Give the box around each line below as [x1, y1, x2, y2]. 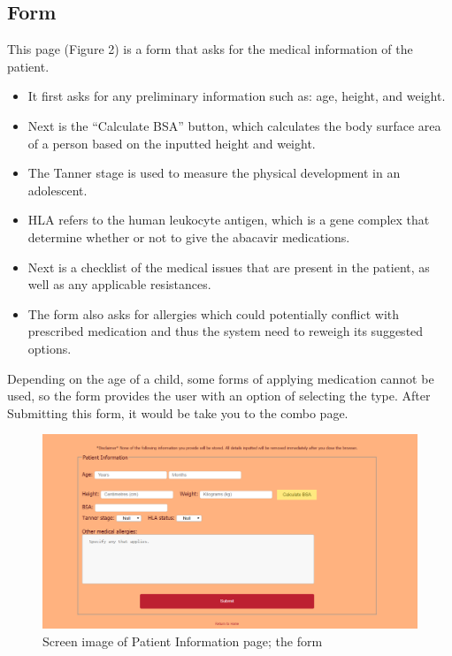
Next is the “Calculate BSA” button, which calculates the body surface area [27, 116, 441, 134]
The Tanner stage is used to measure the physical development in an [27, 164, 401, 182]
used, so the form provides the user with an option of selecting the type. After [7, 386, 431, 405]
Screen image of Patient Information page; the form [42, 631, 323, 650]
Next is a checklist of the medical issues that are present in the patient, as [27, 257, 430, 276]
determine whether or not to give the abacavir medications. [27, 227, 350, 246]
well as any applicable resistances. [27, 275, 211, 294]
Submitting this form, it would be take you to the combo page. [7, 403, 349, 422]
